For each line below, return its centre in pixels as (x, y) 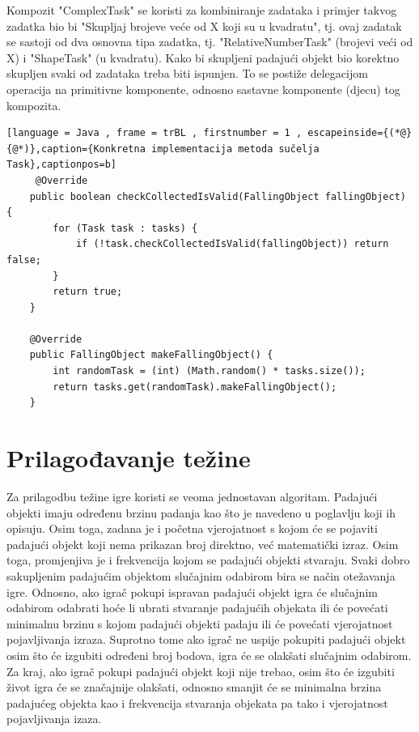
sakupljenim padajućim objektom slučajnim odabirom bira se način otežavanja (201, 575)
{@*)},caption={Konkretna (76, 149)
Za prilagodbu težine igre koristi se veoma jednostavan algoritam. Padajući (192, 496)
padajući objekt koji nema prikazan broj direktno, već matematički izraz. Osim (203, 544)
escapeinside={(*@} (360, 133)
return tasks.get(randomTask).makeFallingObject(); (195, 387)
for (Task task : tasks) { (125, 228)
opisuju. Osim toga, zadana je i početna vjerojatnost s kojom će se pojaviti (192, 528)
